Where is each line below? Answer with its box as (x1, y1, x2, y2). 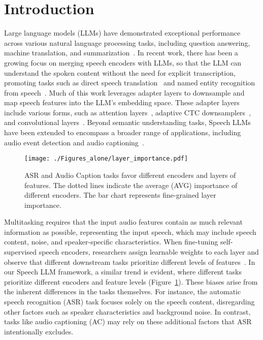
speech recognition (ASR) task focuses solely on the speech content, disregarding (4, 296, 255, 307)
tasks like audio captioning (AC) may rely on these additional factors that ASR (4, 316, 252, 327)
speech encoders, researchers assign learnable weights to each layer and (39, 246, 259, 257)
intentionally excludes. (4, 326, 74, 336)
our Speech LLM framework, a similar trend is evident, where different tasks (4, 266, 242, 277)
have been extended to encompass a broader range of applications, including (4, 127, 241, 138)
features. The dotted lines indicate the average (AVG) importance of (24, 179, 238, 190)
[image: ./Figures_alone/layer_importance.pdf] (24, 155, 188, 163)
